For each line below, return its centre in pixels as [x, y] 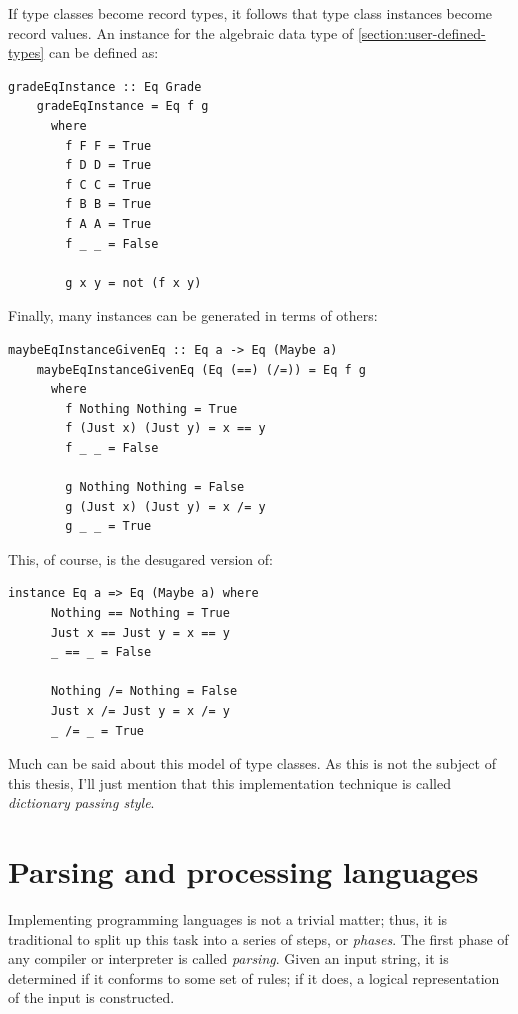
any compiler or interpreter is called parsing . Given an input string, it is [228, 958]
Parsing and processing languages [243, 871]
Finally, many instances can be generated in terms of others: [193, 315]
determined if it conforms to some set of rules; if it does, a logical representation [254, 977]
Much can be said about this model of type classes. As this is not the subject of [252, 763]
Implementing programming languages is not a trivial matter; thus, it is [228, 919]
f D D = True [108, 165]
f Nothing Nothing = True [151, 408]
